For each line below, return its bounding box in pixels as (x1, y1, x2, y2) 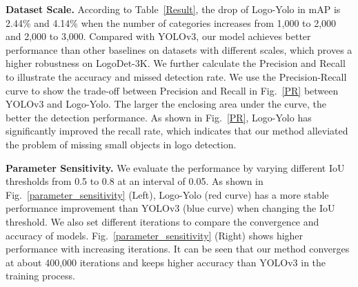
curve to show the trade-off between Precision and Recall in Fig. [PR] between (6, 83, 339, 97)
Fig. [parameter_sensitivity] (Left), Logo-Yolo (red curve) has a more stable (6, 187, 329, 201)
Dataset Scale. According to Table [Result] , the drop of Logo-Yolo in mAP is (6, 2, 341, 16)
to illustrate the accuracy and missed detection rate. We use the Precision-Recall (6, 69, 347, 83)
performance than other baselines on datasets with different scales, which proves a (6, 42, 352, 57)
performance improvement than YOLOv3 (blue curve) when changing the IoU (6, 201, 335, 215)
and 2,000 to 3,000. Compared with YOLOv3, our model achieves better (6, 29, 311, 43)
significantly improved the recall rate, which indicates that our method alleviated (6, 123, 348, 138)
